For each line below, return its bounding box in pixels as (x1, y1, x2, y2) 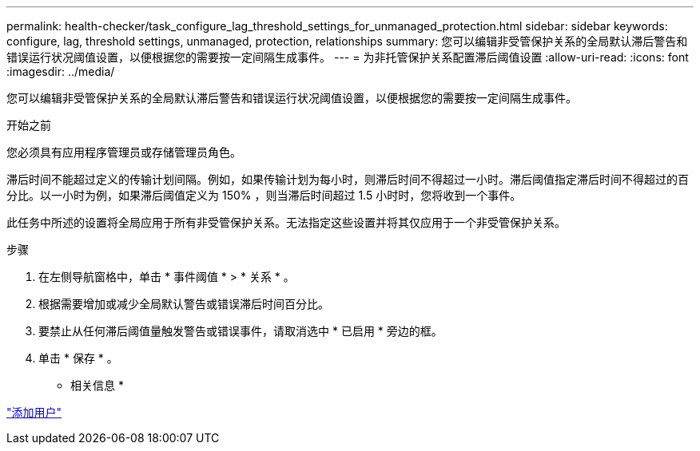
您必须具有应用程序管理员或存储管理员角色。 (6, 145, 241, 159)
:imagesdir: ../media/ (6, 65, 115, 78)
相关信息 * (70, 378, 124, 392)
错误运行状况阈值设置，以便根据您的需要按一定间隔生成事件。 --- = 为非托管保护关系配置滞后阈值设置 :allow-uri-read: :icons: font (6, 50, 689, 64)
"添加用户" (6, 406, 62, 419)
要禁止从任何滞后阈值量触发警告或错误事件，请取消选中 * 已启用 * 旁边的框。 (38, 324, 443, 338)
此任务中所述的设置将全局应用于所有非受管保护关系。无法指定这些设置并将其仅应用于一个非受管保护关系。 (6, 216, 566, 229)
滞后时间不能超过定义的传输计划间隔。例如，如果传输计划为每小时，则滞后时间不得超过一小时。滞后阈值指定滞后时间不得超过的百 (6, 172, 689, 186)
